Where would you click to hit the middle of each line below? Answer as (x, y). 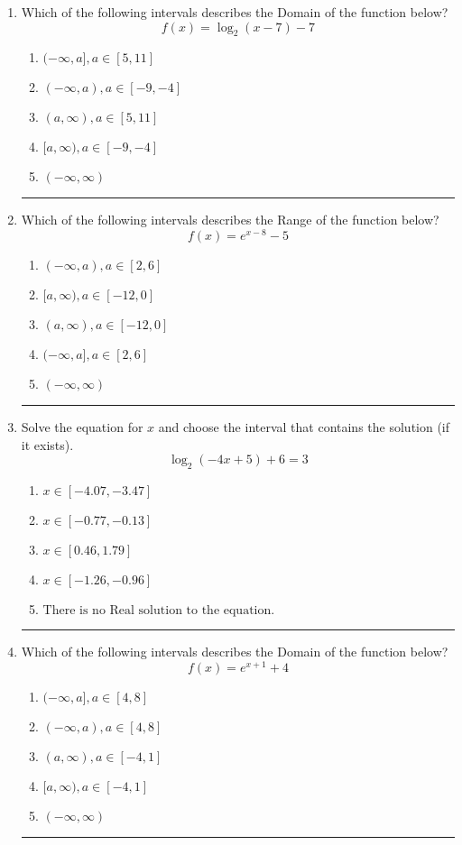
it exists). (47, 444)
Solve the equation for (82, 427)
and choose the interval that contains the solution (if (304, 427)
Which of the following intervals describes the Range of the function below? (230, 220)
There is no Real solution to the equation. (159, 611)
